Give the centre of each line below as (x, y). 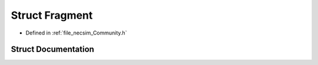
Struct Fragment (52, 15)
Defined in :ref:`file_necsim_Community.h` (76, 33)
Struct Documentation (52, 49)
